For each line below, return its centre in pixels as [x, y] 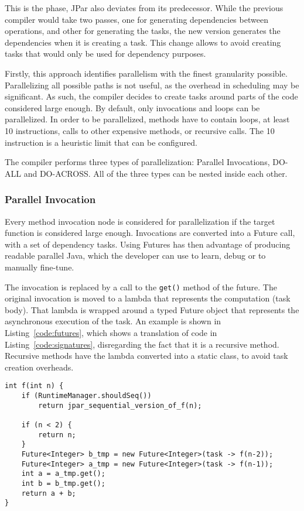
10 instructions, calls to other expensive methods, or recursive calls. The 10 [140, 130]
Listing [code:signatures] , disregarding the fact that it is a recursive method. [142, 344]
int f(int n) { [34, 386]
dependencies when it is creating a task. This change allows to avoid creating [143, 42]
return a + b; [49, 493]
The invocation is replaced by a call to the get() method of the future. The [141, 287]
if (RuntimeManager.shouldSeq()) [86, 395]
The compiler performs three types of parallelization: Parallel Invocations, [137, 162]
